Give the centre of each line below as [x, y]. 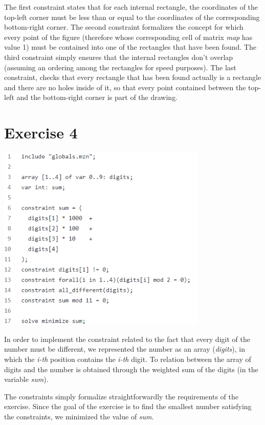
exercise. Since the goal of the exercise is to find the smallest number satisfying [128, 406]
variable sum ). [26, 379]
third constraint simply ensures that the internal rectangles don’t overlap [119, 57]
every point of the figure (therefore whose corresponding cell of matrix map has [128, 37]
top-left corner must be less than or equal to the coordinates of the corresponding [132, 17]
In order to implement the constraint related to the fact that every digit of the [127, 339]
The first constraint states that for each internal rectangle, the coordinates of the [131, 7]
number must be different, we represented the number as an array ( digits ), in [125, 349]
